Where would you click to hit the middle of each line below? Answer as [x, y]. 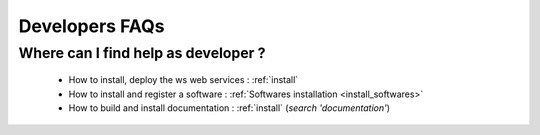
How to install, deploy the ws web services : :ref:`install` [183, 80]
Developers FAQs [91, 26]
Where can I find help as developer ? [142, 53]
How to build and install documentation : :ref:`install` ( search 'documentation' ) [229, 107]
